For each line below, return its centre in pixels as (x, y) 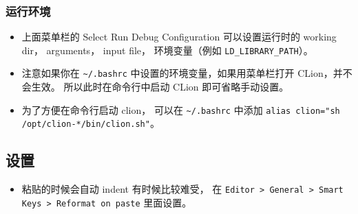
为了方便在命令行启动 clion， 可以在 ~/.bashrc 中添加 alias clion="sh (181, 109)
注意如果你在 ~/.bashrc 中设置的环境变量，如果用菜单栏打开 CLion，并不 (187, 73)
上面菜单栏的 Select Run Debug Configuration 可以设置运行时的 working (179, 37)
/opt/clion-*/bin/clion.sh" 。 (91, 123)
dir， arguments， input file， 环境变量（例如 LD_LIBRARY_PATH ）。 (167, 50)
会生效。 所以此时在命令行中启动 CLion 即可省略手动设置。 (155, 87)
